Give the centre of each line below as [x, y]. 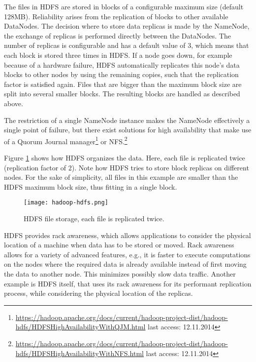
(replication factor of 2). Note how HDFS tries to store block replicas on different [127, 167]
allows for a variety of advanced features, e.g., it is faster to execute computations [127, 254]
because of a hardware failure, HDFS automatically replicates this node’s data [122, 64]
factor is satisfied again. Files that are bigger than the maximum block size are [123, 84]
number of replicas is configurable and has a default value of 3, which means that [127, 45]
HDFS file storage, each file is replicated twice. [94, 218]
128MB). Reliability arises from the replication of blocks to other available [116, 16]
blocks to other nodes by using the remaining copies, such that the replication [121, 74]
